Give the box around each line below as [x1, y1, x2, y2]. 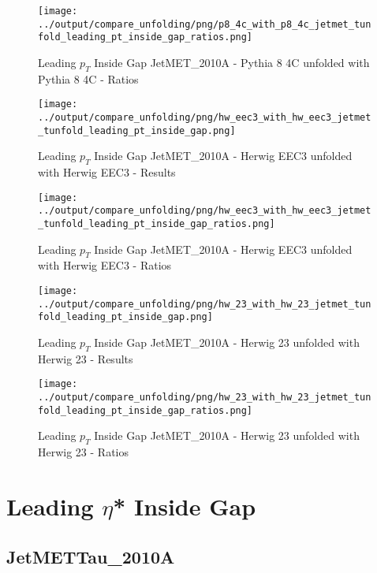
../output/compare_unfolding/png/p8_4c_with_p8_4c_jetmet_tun [38, 18, 371, 30]
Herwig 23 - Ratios [38, 444, 129, 460]
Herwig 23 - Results [38, 350, 133, 366]
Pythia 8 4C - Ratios [38, 70, 139, 87]
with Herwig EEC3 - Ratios [38, 257, 172, 273]
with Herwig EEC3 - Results [38, 164, 176, 180]
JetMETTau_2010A [6, 544, 175, 568]
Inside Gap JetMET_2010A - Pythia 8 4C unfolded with [94, 54, 370, 70]
